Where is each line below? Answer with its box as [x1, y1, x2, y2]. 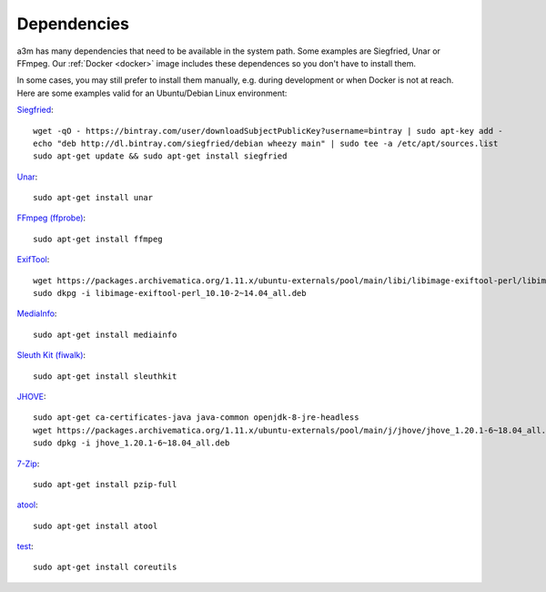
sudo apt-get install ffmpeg [33, 233, 163, 244]
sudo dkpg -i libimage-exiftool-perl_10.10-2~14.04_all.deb [33, 288, 307, 299]
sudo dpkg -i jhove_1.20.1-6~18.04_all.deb [33, 438, 230, 448]
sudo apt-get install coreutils [33, 562, 177, 573]
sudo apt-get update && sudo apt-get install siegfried [33, 151, 288, 161]
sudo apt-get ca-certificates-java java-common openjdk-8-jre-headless [33, 413, 359, 423]
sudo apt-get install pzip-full [33, 479, 177, 489]
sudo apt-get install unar [33, 192, 154, 203]
